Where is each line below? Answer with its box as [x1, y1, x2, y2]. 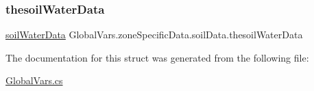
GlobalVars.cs [5, 73, 63, 88]
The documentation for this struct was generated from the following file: [5, 50, 309, 64]
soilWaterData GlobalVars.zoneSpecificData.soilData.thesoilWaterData [5, 27, 303, 42]
